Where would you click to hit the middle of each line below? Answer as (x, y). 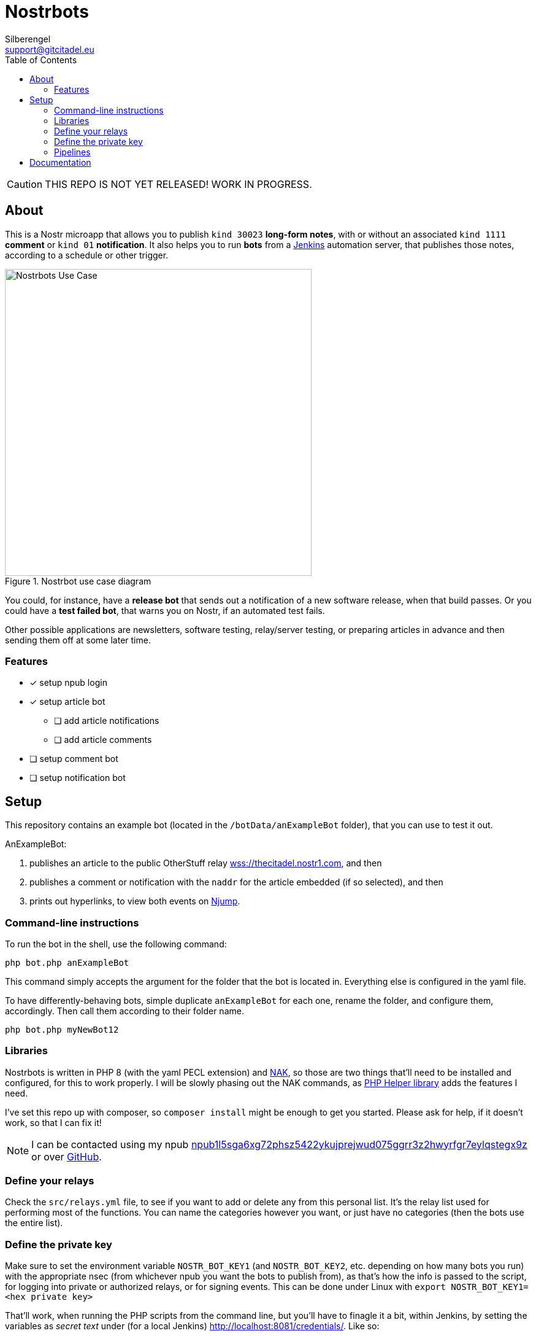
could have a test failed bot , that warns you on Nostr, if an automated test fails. (165, 610)
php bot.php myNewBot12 (62, 1029)
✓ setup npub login (68, 683)
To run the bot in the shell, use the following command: (116, 944)
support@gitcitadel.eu (50, 49)
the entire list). (34, 1223)
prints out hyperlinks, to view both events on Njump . (135, 901)
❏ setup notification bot (78, 778)
